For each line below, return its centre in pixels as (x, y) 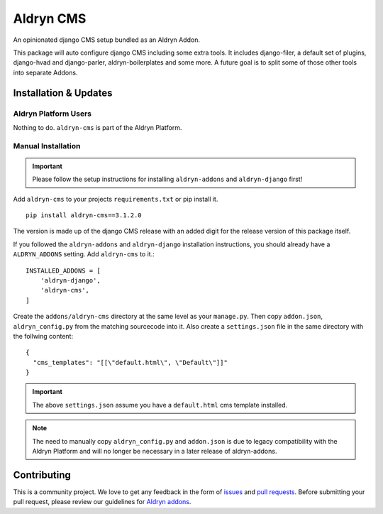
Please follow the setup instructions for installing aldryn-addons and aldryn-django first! (167, 179)
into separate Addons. (45, 72)
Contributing (42, 475)
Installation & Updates (63, 93)
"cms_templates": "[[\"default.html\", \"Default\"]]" (131, 362)
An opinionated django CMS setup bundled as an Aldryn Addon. (106, 40)
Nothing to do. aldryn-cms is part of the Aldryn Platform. (98, 127)
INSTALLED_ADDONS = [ (63, 270)
